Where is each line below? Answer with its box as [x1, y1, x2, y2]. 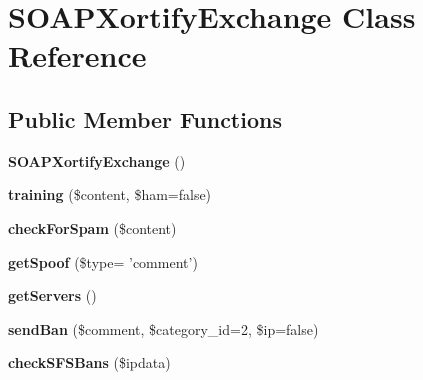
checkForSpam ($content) [8, 217, 177, 238]
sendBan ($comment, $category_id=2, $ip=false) [8, 318, 319, 339]
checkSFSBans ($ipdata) [8, 352, 171, 373]
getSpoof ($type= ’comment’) [8, 251, 198, 272]
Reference [8, 35, 147, 76]
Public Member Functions [8, 103, 282, 134]
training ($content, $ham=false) [8, 184, 212, 205]
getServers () [8, 285, 97, 306]
